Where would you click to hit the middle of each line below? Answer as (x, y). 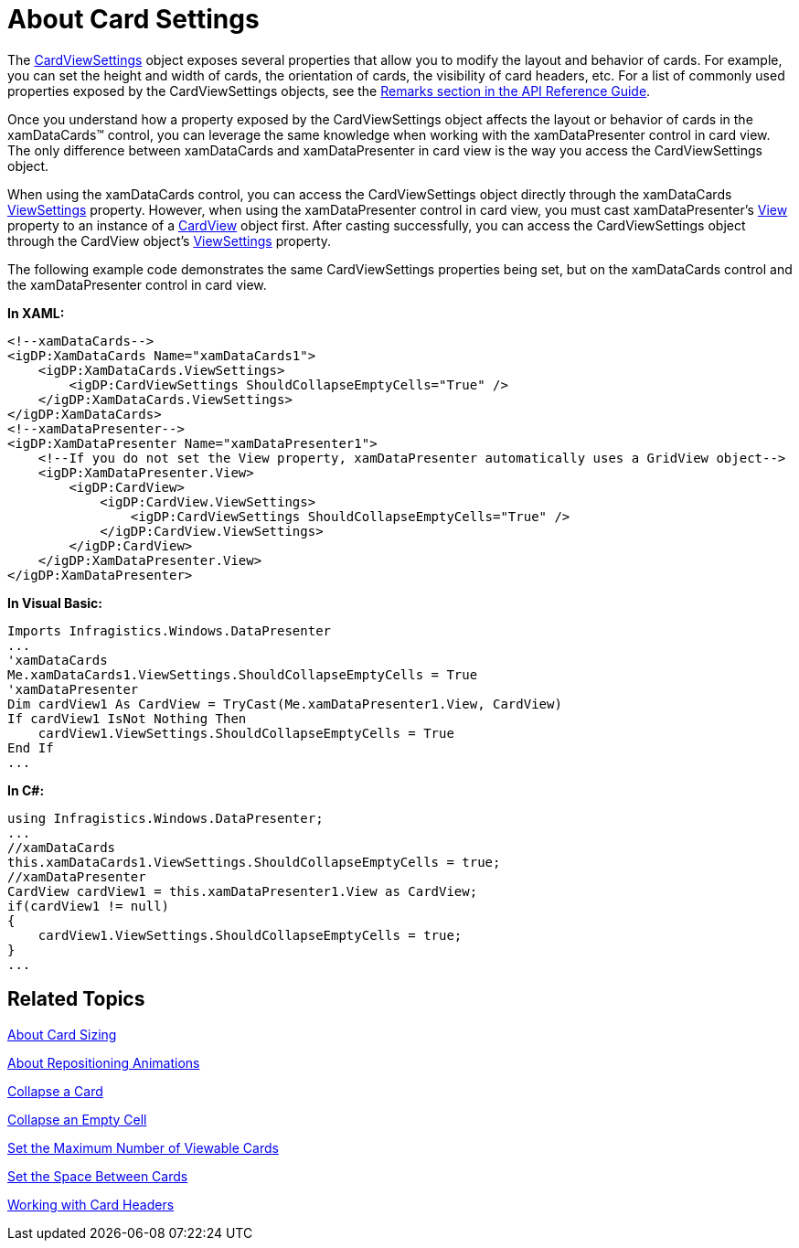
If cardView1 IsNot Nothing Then (127, 718)
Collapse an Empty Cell (77, 1119)
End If (31, 747)
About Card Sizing (62, 1034)
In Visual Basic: (55, 603)
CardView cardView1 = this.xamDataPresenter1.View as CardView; (243, 891)
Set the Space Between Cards (98, 1176)
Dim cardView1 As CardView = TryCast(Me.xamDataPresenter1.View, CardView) (285, 704)
